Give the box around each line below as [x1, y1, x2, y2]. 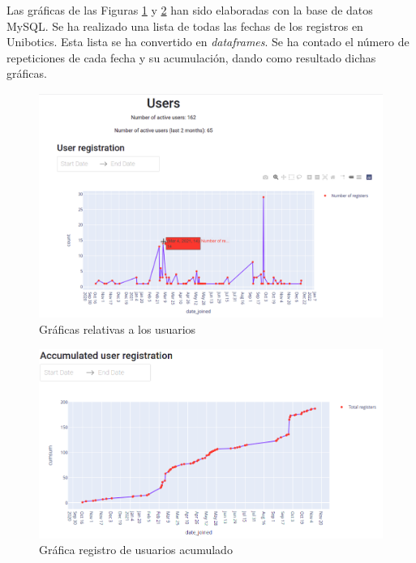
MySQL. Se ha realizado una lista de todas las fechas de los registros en [6, 17, 363, 34]
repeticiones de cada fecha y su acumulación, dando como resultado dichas [6, 49, 376, 66]
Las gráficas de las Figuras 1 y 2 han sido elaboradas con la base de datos [6, 2, 373, 18]
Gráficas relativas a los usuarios [39, 320, 196, 337]
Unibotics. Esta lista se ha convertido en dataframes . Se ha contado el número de [6, 33, 410, 50]
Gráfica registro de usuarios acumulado [39, 541, 233, 558]
